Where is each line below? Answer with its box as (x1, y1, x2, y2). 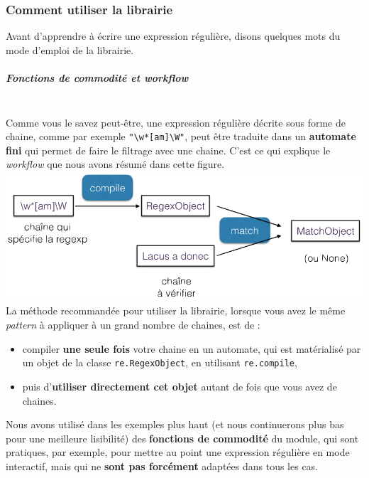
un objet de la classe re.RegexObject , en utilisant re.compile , (22, 355, 297, 370)
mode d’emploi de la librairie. (6, 42, 134, 57)
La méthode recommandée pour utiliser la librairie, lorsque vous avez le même (6, 303, 346, 318)
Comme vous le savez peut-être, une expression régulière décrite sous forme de (6, 115, 346, 129)
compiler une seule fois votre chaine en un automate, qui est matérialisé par (22, 341, 361, 356)
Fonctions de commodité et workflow (6, 70, 189, 85)
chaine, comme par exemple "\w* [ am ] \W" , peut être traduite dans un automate (6, 129, 356, 144)
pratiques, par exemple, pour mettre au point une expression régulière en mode (6, 445, 350, 460)
